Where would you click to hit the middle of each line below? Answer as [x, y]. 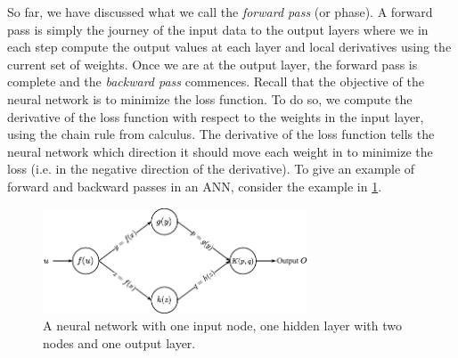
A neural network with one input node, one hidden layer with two [223, 325]
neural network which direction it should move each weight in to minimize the [220, 151]
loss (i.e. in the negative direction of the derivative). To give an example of [211, 169]
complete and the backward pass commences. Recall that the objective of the [216, 81]
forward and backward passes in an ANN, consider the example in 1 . [195, 186]
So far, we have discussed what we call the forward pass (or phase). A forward [220, 12]
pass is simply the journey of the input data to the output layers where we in [218, 29]
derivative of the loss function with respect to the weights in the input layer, [216, 116]
